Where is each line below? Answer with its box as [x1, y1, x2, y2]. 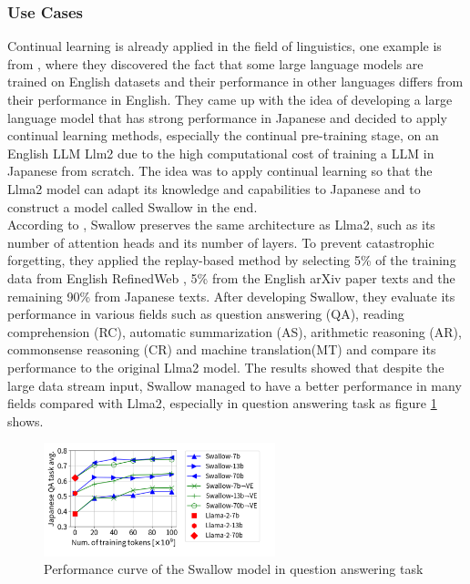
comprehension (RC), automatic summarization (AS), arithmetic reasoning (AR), [7, 322, 462, 341]
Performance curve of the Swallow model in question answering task [44, 559, 424, 579]
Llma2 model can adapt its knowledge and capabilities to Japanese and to [7, 179, 421, 198]
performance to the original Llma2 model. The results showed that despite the [7, 357, 444, 376]
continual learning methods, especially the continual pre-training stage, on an [7, 126, 439, 145]
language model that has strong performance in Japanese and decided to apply [7, 108, 447, 127]
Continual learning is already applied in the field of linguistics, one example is [7, 36, 442, 56]
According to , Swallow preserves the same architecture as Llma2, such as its [7, 215, 435, 234]
